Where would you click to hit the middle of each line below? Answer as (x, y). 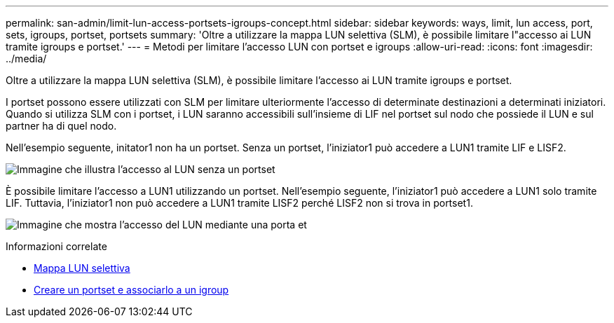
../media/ (26, 59)
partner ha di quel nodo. (61, 126)
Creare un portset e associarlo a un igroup (131, 290)
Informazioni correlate (56, 246)
